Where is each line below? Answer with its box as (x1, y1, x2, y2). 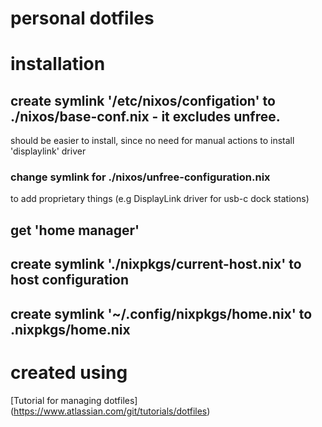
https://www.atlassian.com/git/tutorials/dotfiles (13, 405, 208, 417)
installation (10, 53, 106, 76)
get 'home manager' (10, 222, 140, 239)
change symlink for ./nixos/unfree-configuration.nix (10, 170, 271, 184)
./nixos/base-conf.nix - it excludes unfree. (10, 108, 281, 125)
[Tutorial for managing (10, 394, 102, 406)
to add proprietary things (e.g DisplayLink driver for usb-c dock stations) (10, 193, 310, 205)
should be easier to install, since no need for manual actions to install (10, 135, 295, 147)
